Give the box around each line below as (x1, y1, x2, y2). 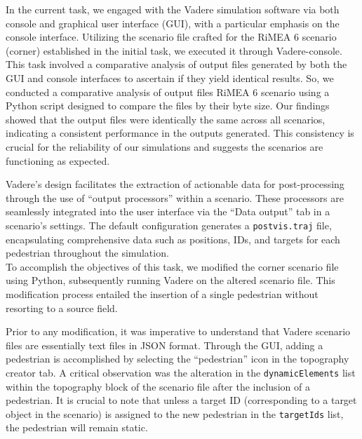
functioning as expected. (6, 153, 110, 168)
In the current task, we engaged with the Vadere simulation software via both (6, 2, 340, 16)
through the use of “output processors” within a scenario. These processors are (6, 190, 344, 205)
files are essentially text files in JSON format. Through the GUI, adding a (6, 337, 323, 352)
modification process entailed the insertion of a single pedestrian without (6, 286, 319, 301)
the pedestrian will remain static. (6, 420, 148, 435)
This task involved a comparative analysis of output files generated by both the (6, 57, 347, 72)
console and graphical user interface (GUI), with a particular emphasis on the (6, 15, 340, 30)
